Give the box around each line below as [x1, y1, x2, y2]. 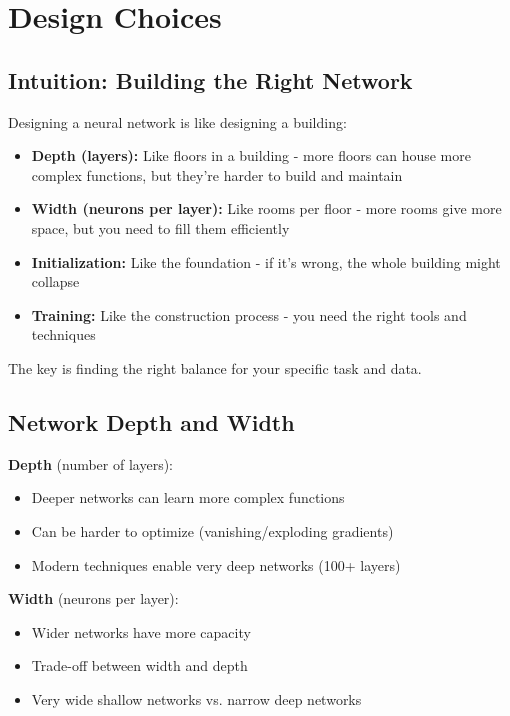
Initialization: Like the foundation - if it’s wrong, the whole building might [31, 251, 501, 272]
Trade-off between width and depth [31, 655, 248, 676]
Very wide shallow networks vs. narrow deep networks [31, 688, 362, 709]
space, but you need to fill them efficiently [31, 217, 290, 238]
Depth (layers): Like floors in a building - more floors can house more [31, 145, 471, 166]
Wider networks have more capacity [31, 621, 251, 642]
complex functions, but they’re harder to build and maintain [31, 164, 403, 185]
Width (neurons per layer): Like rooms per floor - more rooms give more [31, 198, 502, 219]
